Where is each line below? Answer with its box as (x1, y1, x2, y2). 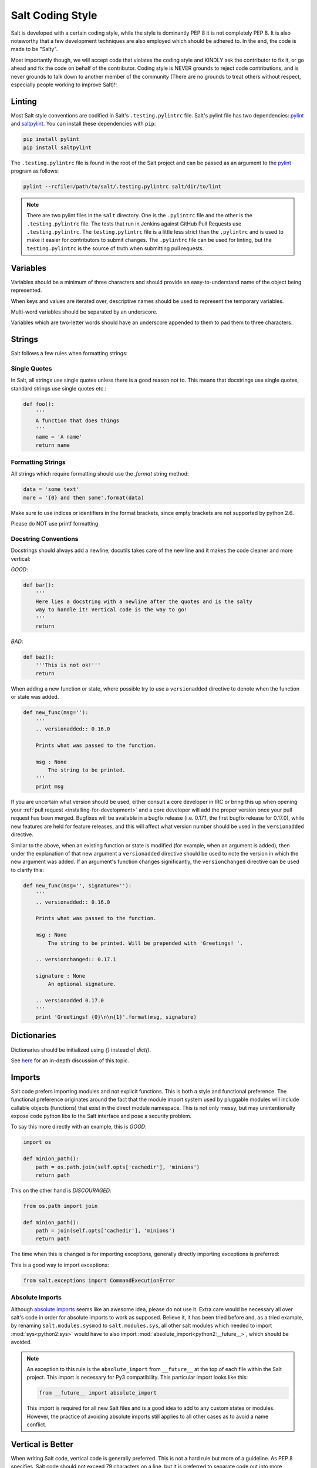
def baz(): (23, 654, 55, 661)
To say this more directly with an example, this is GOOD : (11, 1123, 147, 1130)
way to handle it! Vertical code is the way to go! (35, 607, 188, 613)
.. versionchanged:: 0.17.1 (35, 956, 117, 963)
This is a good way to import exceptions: (11, 1261, 109, 1268)
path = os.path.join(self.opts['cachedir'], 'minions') (35, 1163, 200, 1170)
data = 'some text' (23, 486, 79, 493)
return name (35, 442, 70, 449)
